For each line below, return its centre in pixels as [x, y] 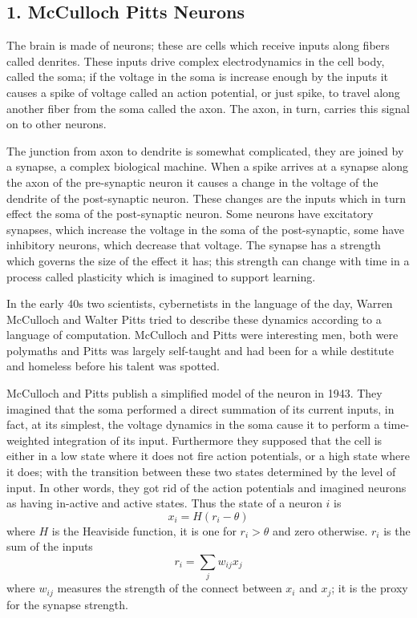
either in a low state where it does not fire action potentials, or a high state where [208, 456]
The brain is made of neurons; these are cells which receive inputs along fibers [198, 45]
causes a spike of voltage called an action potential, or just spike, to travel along [203, 92]
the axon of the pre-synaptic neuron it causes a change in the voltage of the [192, 182]
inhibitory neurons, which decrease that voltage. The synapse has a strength [194, 245]
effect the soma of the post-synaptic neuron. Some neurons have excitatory [190, 214]
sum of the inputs [50, 546]
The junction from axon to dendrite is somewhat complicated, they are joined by [205, 150]
